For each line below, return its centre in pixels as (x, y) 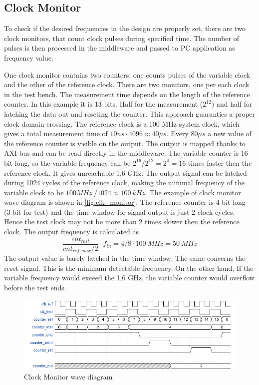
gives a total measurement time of (56, 133)
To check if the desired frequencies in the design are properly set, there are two (125, 28)
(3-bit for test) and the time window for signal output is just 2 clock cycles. (120, 212)
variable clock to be (34, 192)
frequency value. (29, 57)
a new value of (230, 133)
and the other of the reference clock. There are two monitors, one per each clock (127, 84)
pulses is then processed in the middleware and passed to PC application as (120, 48)
